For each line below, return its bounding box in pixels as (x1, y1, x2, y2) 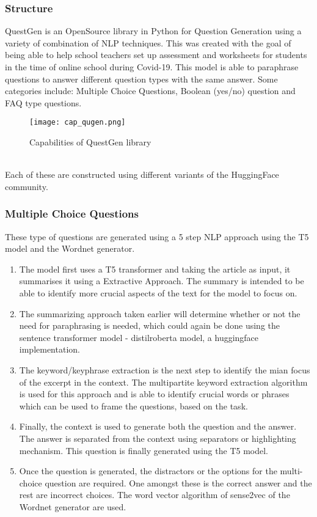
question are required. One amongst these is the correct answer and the (45, 476, 312, 489)
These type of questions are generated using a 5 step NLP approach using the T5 (5, 230, 309, 243)
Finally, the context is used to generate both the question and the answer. (19, 420, 297, 433)
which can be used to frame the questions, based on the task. (19, 399, 248, 412)
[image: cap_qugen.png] (29, 118, 126, 127)
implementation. (19, 343, 80, 356)
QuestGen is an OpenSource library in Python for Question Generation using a (5, 24, 302, 37)
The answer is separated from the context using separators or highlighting (19, 431, 296, 444)
